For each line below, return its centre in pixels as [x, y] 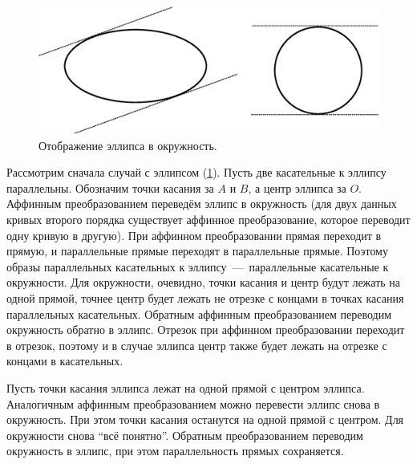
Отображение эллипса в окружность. [128, 145]
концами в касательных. [65, 361]
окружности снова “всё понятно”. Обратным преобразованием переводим [185, 435]
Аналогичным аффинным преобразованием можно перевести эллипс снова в [193, 403]
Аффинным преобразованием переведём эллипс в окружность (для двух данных [202, 204]
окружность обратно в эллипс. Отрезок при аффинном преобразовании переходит [206, 330]
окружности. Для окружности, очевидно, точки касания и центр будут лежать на [204, 282]
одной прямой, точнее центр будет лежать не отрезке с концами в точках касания [205, 297]
